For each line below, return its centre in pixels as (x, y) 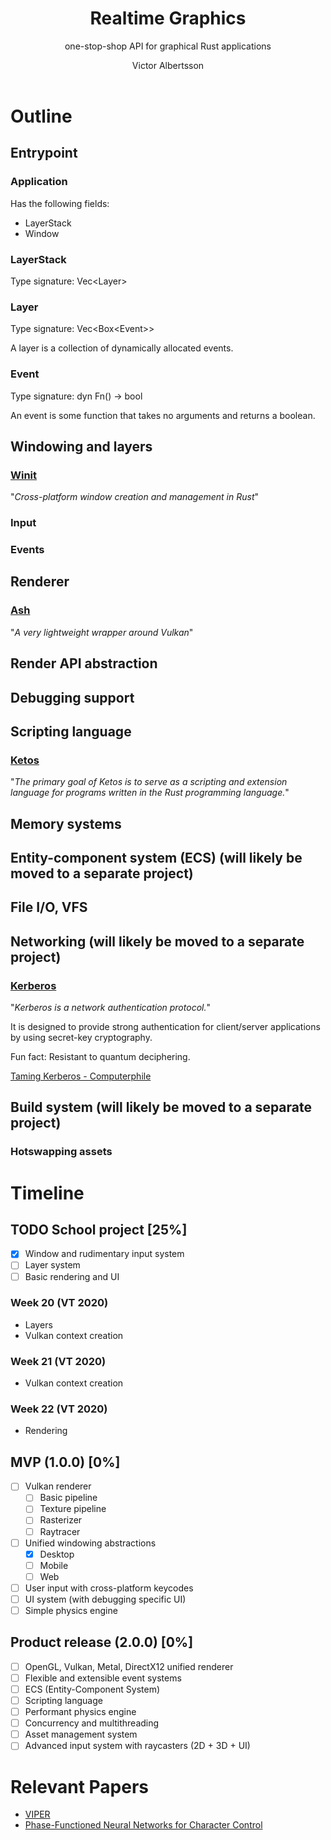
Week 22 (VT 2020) (59, 1409)
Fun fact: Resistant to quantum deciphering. (100, 1057)
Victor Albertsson (168, 65)
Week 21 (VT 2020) (58, 1361)
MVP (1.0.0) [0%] (65, 1462)
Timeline (47, 1193)
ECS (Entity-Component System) (92, 1689)
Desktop (57, 1554)
